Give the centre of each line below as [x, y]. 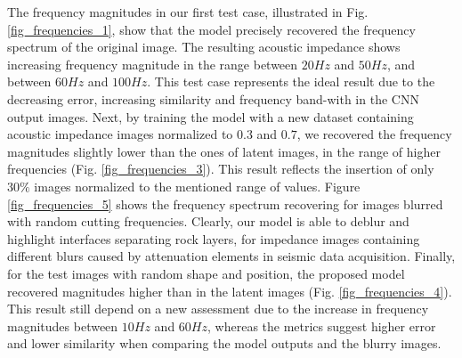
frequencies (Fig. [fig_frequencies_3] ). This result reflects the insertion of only [221, 169]
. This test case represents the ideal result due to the [291, 81]
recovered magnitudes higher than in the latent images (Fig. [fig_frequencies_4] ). [230, 291]
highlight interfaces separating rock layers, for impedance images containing [214, 238]
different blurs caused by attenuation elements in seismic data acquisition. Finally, [231, 256]
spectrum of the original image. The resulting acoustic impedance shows [204, 47]
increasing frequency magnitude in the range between [153, 64]
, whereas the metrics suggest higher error [322, 325]
